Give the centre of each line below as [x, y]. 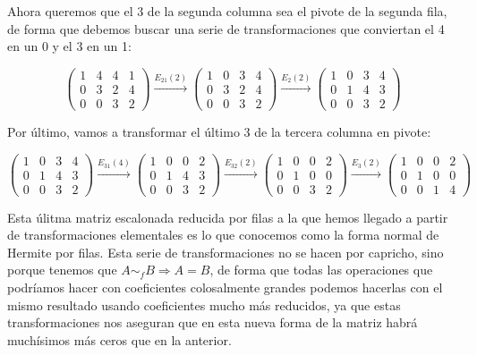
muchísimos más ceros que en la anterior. [119, 339]
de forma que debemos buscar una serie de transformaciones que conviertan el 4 [226, 28]
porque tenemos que [62, 270]
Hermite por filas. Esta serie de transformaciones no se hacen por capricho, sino [226, 252]
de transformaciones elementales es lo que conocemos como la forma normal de [223, 235]
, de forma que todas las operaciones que [321, 270]
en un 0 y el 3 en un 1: [69, 46]
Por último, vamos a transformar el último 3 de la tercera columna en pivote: [219, 131]
